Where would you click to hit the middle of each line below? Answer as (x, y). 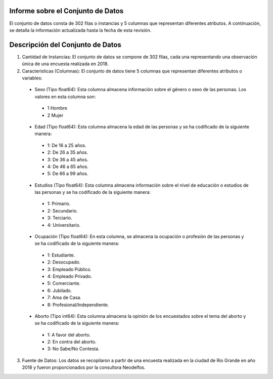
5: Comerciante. (64, 283)
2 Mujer (55, 115)
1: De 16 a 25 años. (67, 145)
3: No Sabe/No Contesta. (73, 349)
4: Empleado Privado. (70, 276)
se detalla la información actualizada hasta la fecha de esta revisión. (80, 30)
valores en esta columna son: (65, 97)
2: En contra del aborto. (72, 342)
